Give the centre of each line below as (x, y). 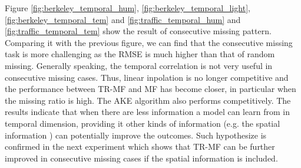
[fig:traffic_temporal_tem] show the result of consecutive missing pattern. (138, 31)
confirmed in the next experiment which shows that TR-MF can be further (140, 146)
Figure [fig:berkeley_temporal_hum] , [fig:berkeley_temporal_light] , (128, 8)
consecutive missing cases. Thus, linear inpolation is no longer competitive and (147, 77)
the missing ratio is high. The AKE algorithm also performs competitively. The (148, 100)
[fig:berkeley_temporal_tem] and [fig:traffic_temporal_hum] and (123, 19)
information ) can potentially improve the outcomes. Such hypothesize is (136, 135)
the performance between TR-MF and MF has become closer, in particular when (150, 89)
